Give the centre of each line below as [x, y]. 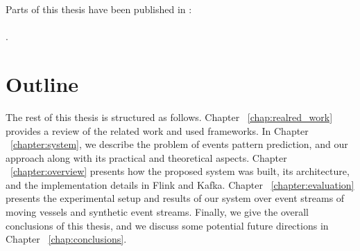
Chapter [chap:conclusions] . [66, 239]
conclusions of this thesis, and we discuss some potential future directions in [167, 225]
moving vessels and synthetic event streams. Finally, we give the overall [157, 212]
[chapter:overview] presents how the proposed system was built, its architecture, [180, 171]
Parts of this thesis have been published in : [99, 9]
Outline [42, 83]
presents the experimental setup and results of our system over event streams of [175, 198]
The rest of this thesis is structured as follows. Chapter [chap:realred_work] [169, 117]
